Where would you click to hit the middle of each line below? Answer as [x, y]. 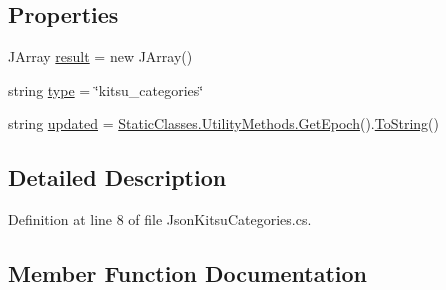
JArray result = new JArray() [100, 56]
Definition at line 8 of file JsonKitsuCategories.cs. [160, 219]
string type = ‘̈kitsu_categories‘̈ [106, 89]
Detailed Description [117, 177]
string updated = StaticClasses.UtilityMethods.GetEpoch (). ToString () [224, 123]
